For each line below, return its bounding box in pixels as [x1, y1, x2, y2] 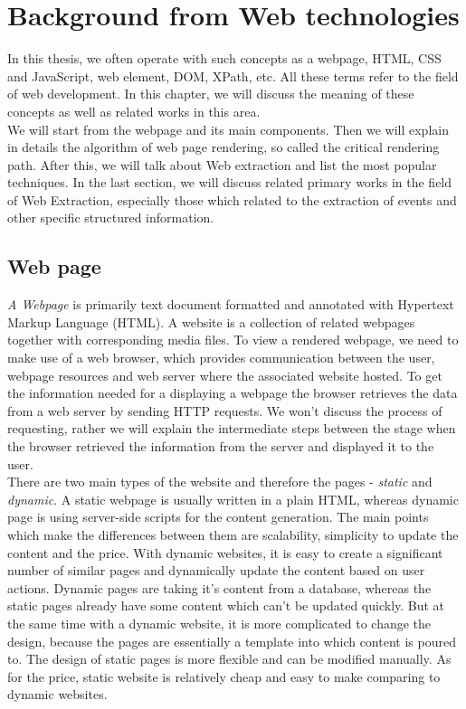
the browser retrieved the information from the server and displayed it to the [7, 437, 434, 456]
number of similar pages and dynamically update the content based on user [7, 561, 425, 580]
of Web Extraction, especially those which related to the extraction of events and [7, 190, 457, 209]
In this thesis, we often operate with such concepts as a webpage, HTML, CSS [7, 49, 442, 68]
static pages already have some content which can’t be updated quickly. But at [7, 596, 445, 615]
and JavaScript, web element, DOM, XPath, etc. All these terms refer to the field [7, 66, 459, 85]
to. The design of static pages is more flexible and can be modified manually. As [7, 649, 452, 668]
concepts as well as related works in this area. [7, 101, 261, 120]
